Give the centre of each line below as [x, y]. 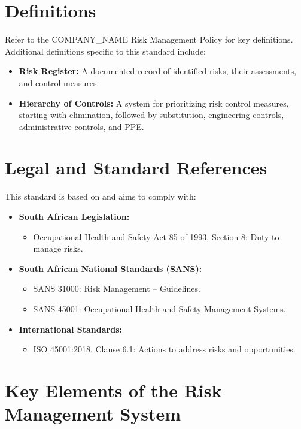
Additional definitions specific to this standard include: [106, 51]
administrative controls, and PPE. [81, 126]
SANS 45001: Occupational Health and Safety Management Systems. [159, 308]
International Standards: [70, 329]
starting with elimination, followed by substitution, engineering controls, [151, 115]
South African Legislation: [74, 216]
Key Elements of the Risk [113, 390]
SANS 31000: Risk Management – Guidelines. [117, 288]
